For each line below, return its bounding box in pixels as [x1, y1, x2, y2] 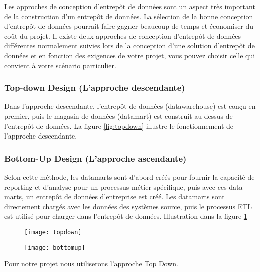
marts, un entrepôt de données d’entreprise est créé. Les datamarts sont [4, 191, 225, 202]
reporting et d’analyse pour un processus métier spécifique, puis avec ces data [4, 181, 243, 192]
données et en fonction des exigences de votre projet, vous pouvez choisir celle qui [4, 50, 255, 60]
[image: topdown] [24, 228, 82, 236]
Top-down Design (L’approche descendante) [4, 81, 185, 94]
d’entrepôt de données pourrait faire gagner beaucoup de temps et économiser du [4, 21, 254, 31]
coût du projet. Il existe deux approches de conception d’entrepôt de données [4, 30, 241, 41]
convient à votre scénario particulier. [4, 60, 116, 70]
